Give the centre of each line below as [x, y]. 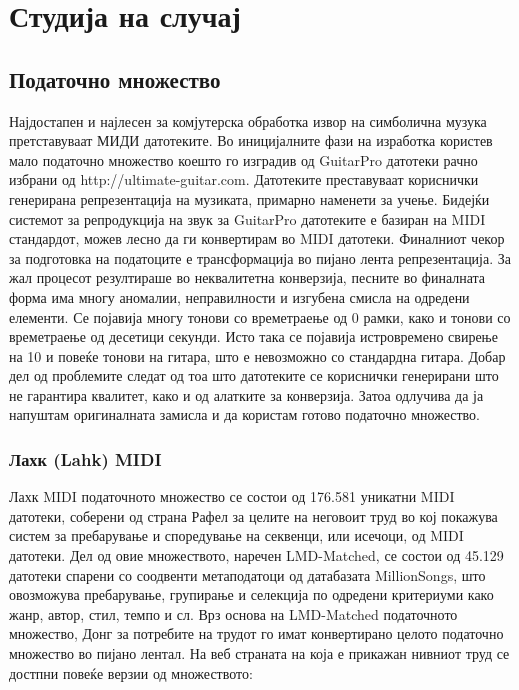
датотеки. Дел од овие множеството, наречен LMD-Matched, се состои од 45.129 [256, 555]
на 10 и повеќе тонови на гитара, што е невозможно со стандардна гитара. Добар [257, 355]
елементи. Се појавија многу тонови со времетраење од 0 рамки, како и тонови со [260, 316]
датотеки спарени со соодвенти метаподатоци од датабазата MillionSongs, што [247, 574]
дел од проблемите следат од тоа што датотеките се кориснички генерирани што [254, 375]
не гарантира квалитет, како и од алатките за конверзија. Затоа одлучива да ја [246, 394]
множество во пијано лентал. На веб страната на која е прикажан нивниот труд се [259, 653]
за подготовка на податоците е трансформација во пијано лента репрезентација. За [260, 257]
